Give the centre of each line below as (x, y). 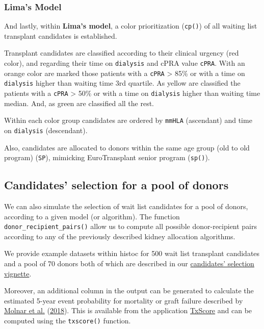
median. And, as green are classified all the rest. (79, 103)
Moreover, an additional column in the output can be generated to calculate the (129, 290)
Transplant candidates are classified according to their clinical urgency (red (122, 53)
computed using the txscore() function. (68, 321)
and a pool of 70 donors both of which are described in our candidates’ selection (129, 263)
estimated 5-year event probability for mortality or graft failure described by (124, 300)
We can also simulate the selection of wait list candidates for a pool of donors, (126, 206)
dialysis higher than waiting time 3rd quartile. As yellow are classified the (122, 83)
